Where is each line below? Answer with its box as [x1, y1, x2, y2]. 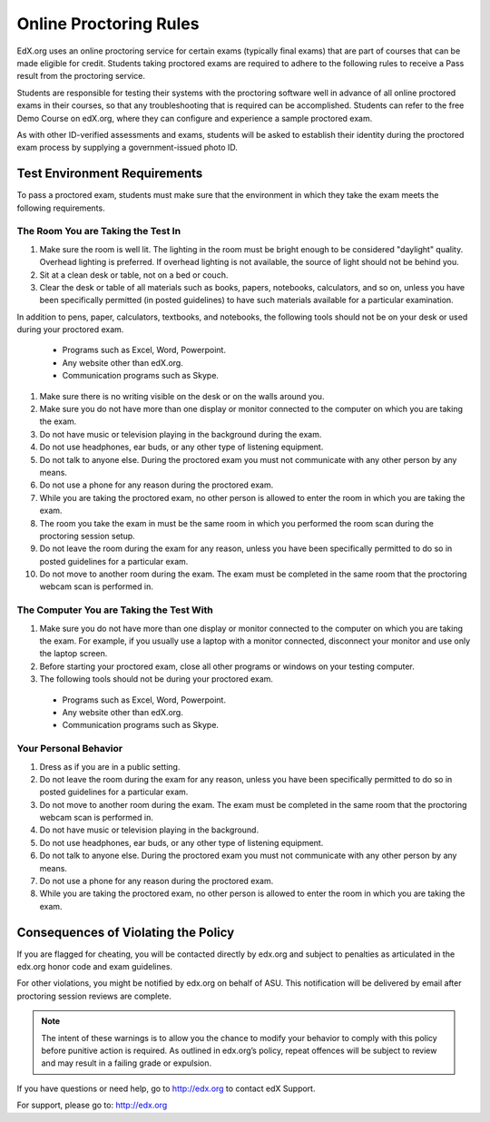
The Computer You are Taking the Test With [16, 604, 213, 616]
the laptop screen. [39, 648, 108, 659]
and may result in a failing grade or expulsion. [41, 1058, 212, 1068]
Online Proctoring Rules [16, 14, 200, 34]
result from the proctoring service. [16, 71, 145, 82]
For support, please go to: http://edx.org [16, 1099, 168, 1111]
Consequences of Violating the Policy [16, 924, 235, 940]
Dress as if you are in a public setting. [39, 761, 181, 772]
